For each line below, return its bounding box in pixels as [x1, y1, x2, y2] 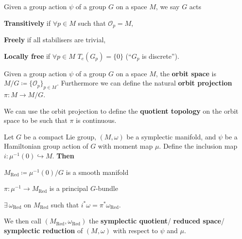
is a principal [49, 183, 88, 193]
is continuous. [76, 115, 117, 125]
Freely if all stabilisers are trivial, [4, 34, 106, 45]
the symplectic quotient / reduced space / [88, 216, 225, 226]
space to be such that [4, 115, 68, 125]
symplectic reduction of [4, 225, 83, 235]
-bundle [95, 183, 118, 193]
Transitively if [4, 17, 51, 28]
